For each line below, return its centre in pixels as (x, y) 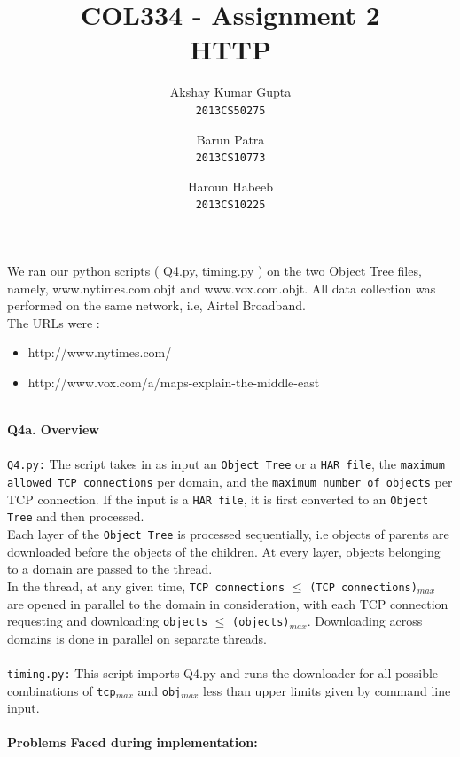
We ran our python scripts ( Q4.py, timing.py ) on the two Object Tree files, (214, 271)
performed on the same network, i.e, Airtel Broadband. (156, 305)
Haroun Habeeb (230, 186)
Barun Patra (230, 139)
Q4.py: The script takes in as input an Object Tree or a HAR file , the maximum (226, 464)
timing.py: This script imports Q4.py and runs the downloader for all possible (223, 672)
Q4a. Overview (53, 429)
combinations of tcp (62, 690)
